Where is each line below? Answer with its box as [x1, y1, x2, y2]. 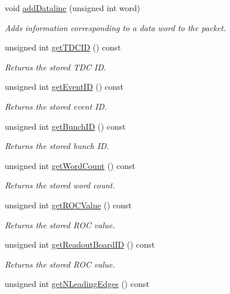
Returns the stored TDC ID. [5, 60, 106, 73]
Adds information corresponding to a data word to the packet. [5, 21, 226, 33]
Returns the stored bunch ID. [5, 140, 109, 152]
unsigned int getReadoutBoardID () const [5, 238, 155, 251]
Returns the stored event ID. [5, 100, 107, 112]
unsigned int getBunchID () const [5, 120, 126, 132]
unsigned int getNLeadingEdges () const [5, 278, 149, 290]
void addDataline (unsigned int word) [5, 2, 141, 13]
